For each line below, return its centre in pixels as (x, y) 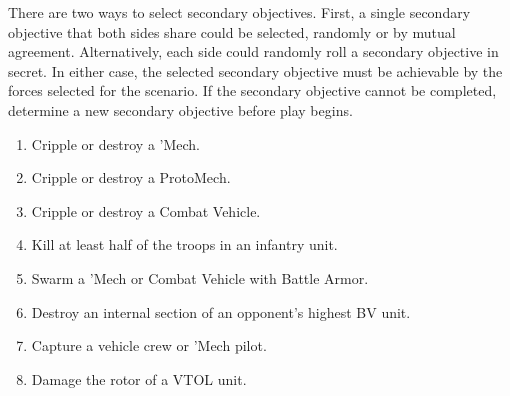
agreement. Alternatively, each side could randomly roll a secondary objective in (253, 51)
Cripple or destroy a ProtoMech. (131, 177)
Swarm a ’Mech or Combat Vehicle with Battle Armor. (200, 277)
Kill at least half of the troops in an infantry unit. (184, 244)
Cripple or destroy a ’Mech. (115, 143)
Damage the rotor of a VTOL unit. (139, 378)
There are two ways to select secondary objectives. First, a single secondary (239, 12)
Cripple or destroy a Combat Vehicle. (146, 210)
